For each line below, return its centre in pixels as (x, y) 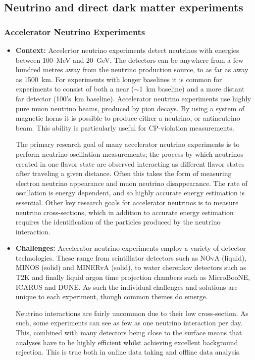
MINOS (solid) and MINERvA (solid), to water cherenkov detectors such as (131, 267)
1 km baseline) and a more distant (192, 89)
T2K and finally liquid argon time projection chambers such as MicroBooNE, (133, 277)
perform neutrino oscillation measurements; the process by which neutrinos (129, 154)
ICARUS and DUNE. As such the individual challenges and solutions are (127, 287)
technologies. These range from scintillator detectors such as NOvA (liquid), (131, 257)
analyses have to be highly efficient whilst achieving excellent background (127, 342)
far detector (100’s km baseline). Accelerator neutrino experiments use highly (133, 98)
